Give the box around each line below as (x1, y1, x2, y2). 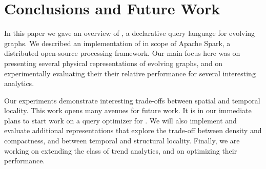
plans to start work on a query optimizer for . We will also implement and (4, 115, 237, 125)
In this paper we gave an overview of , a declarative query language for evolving (4, 28, 255, 38)
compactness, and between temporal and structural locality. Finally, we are (4, 135, 240, 146)
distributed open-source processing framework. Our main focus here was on (4, 48, 240, 58)
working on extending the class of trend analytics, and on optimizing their (4, 145, 237, 156)
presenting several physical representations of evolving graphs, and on (4, 57, 223, 68)
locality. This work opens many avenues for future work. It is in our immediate (4, 105, 252, 116)
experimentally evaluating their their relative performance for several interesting (4, 68, 256, 78)
